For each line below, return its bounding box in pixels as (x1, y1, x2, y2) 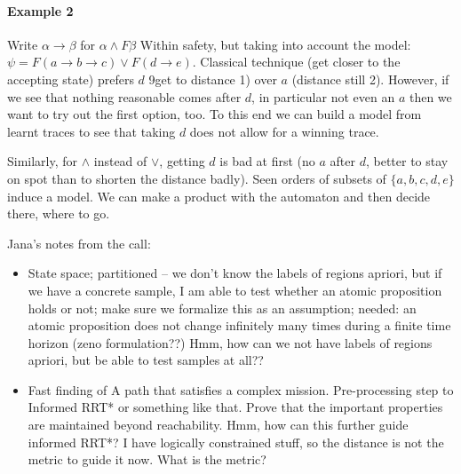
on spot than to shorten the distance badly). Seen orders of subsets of (7, 169, 386, 187)
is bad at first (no (219, 152, 315, 170)
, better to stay (365, 152, 449, 170)
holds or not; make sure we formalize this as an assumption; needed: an (28, 298, 417, 317)
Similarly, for (7, 152, 78, 170)
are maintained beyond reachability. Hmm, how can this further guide (28, 415, 409, 434)
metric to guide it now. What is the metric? (28, 450, 266, 469)
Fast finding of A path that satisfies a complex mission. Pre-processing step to (28, 380, 454, 399)
